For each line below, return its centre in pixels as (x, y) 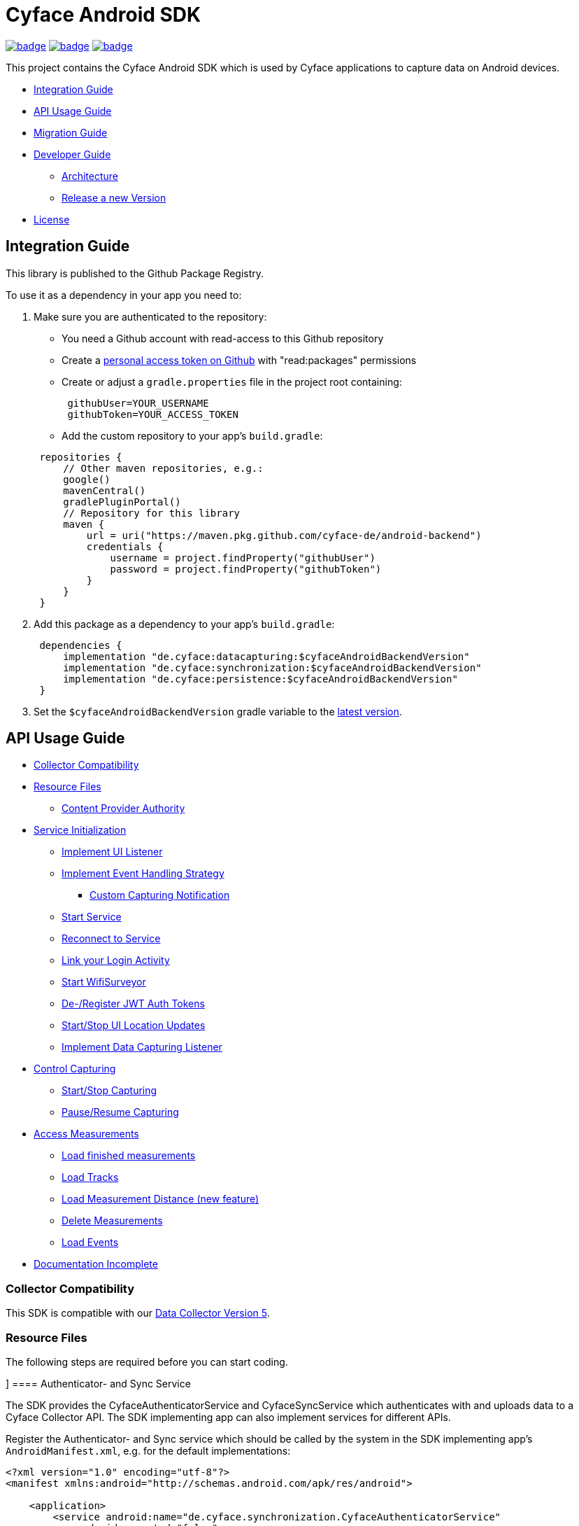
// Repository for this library (152, 513)
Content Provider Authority (123, 808)
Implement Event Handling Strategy (143, 874)
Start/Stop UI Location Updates (134, 1025)
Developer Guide (72, 154)
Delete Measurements (112, 1221)
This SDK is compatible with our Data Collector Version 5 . (138, 1313)
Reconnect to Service (111, 939)
